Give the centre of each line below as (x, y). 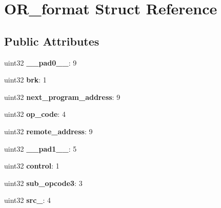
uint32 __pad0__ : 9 (41, 62)
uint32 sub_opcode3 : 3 (43, 183)
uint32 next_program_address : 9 (62, 97)
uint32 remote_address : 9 (48, 131)
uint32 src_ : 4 (28, 200)
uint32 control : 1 (32, 166)
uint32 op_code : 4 (35, 114)
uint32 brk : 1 (25, 80)
